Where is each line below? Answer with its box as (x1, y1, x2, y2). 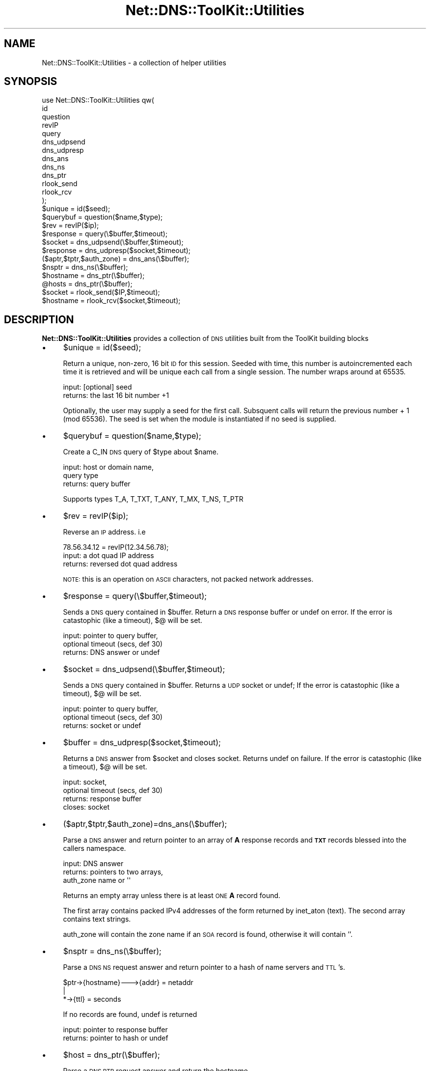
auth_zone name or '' (63, 876, 131, 885)
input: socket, (63, 778, 107, 787)
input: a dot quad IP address (63, 551, 154, 560)
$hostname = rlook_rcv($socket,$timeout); (42, 296, 181, 305)
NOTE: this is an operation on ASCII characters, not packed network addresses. (63, 575, 314, 584)
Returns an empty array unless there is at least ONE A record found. (63, 891, 281, 900)
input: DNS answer (63, 859, 124, 868)
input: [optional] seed (63, 383, 132, 392)
